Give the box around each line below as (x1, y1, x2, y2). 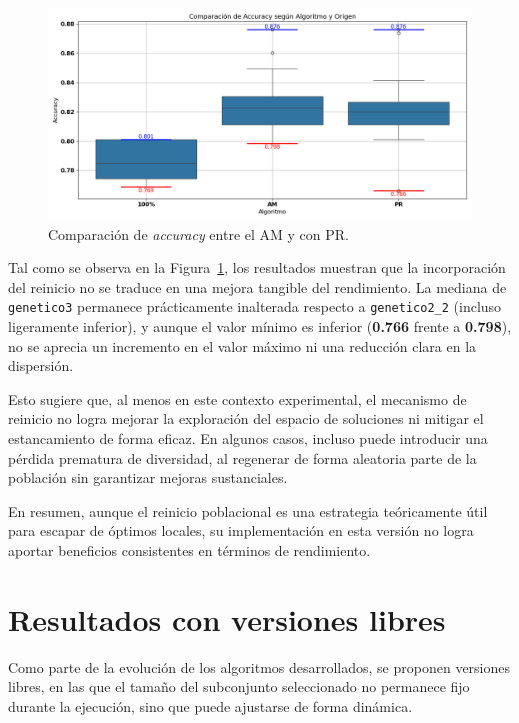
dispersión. (8, 355, 74, 376)
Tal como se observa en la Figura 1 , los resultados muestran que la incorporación (8, 257, 506, 278)
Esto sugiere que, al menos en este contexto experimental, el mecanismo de (8, 388, 467, 409)
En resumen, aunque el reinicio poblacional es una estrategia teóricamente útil (8, 500, 488, 521)
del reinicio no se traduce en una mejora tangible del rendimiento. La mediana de (8, 276, 507, 297)
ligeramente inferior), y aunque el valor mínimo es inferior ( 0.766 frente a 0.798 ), (8, 316, 512, 337)
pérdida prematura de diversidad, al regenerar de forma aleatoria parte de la (8, 447, 477, 468)
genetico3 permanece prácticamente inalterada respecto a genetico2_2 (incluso (8, 296, 502, 317)
